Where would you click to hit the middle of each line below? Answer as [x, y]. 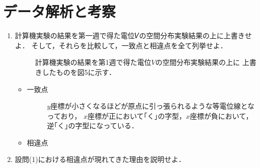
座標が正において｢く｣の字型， [137, 115]
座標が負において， [221, 115]
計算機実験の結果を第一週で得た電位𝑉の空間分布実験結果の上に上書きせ [133, 35]
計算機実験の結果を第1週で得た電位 [93, 62]
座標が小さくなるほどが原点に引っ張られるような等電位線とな [153, 106]
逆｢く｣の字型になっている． [93, 125]
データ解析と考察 [60, 11]
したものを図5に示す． [79, 72]
